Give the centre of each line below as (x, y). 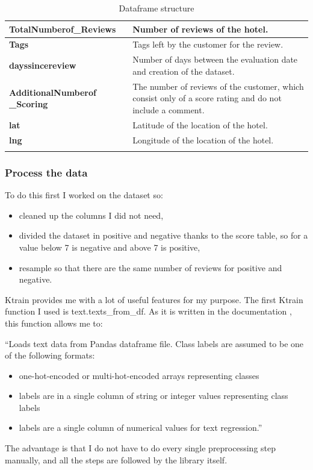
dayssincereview (43, 65)
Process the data (46, 172)
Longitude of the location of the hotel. (203, 139)
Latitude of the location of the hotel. (200, 124)
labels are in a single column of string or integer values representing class (153, 396)
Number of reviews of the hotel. (200, 29)
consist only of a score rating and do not (207, 98)
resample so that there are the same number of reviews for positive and (150, 267)
